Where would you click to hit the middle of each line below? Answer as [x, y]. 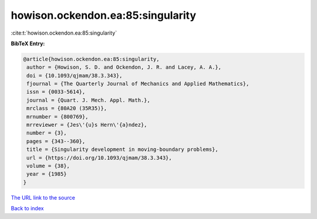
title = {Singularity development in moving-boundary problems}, [122, 149]
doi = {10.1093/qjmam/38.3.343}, [75, 75]
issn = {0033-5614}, [56, 92]
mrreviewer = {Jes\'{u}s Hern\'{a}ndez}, [87, 125]
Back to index [27, 208]
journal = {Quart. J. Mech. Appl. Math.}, [89, 100]
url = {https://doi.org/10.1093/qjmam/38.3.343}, [100, 158]
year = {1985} [47, 174]
